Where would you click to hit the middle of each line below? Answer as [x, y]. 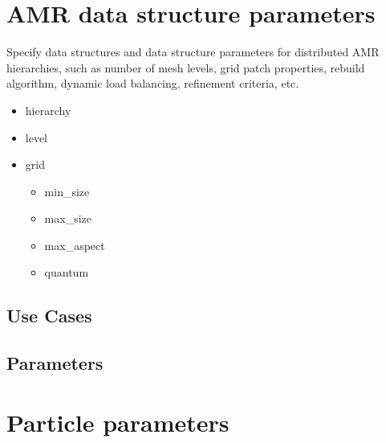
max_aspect [75, 245]
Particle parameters [118, 422]
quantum [67, 272]
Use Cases [49, 316]
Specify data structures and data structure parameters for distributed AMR [193, 52]
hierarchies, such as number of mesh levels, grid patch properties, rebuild [186, 67]
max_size [68, 218]
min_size [67, 191]
